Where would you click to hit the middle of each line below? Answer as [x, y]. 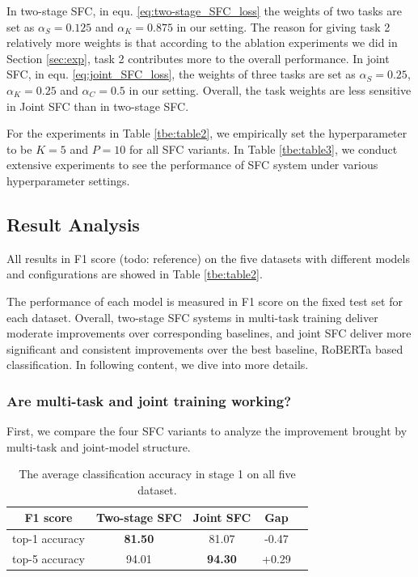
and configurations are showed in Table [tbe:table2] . [135, 274]
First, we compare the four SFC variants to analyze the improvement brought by [207, 431]
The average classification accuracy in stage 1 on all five [157, 474]
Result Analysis [73, 224]
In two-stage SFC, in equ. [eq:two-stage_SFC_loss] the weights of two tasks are [204, 11]
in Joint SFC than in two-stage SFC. [98, 106]
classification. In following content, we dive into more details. [158, 365]
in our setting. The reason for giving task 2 [283, 26]
